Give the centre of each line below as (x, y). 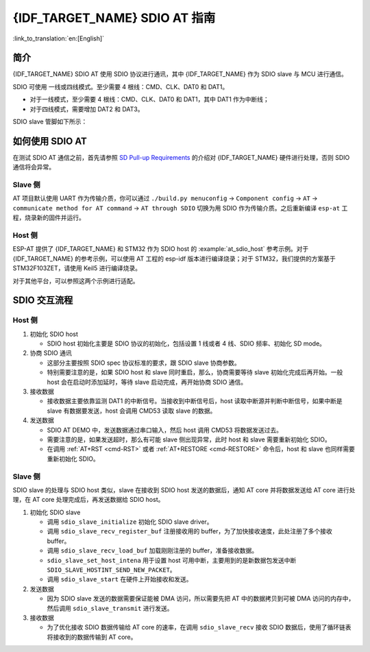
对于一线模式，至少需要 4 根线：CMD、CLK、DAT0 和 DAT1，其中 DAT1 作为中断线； (150, 99)
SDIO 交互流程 (43, 301)
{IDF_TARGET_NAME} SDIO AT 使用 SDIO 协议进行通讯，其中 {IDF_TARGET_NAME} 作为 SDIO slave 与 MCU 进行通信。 (180, 74)
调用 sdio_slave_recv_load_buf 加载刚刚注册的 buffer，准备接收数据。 (152, 551)
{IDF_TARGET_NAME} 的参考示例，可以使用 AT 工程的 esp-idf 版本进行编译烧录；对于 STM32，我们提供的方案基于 (174, 258)
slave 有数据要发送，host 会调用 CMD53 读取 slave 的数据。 (132, 411)
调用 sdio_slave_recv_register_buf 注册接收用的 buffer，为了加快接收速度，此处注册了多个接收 (189, 531)
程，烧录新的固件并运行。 (49, 218)
